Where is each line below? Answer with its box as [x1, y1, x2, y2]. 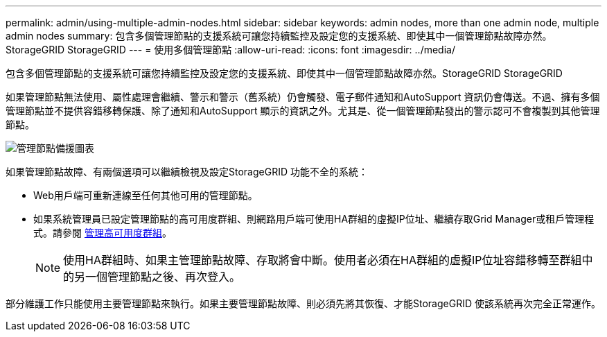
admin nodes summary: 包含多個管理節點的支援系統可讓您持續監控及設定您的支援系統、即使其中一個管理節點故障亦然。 [6, 30, 552, 42]
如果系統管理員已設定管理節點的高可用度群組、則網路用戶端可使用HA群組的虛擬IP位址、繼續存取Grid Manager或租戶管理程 [33, 213, 595, 225]
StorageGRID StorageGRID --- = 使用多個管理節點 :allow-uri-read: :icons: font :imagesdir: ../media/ [6, 44, 455, 55]
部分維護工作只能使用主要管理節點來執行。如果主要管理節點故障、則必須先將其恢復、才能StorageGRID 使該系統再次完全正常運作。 [6, 297, 601, 309]
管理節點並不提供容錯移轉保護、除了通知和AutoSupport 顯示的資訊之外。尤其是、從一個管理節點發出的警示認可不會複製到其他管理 [6, 105, 600, 116]
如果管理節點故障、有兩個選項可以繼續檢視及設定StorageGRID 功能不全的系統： [6, 166, 368, 178]
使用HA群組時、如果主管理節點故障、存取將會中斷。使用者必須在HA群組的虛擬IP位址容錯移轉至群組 [63, 253, 582, 267]
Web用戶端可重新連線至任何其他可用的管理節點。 [33, 189, 258, 201]
